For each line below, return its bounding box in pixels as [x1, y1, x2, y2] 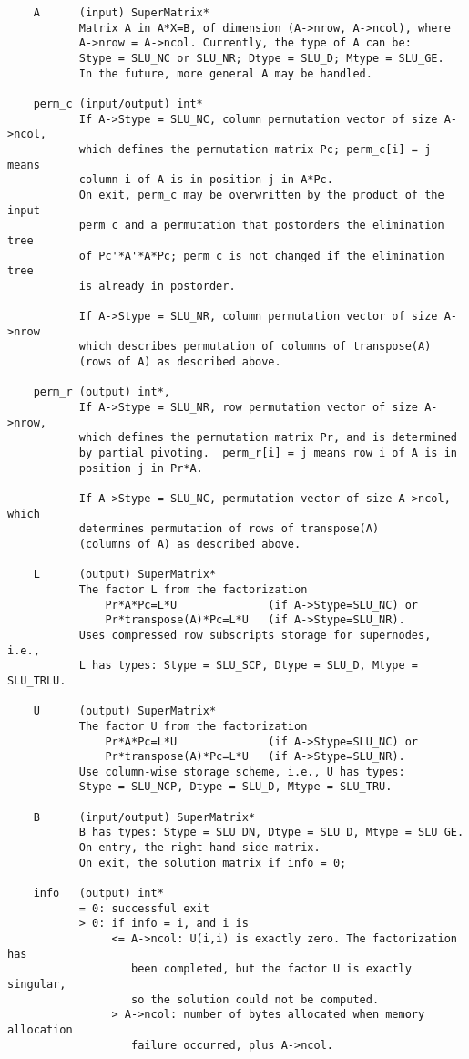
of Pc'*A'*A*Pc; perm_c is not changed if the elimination [78, 249, 444, 262]
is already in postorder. [78, 279, 236, 293]
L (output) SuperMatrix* [33, 568, 217, 581]
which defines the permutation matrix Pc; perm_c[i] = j [78, 142, 432, 156]
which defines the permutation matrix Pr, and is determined [78, 431, 457, 445]
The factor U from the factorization [78, 719, 308, 733]
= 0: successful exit [78, 901, 209, 915]
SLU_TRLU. [7, 673, 66, 687]
